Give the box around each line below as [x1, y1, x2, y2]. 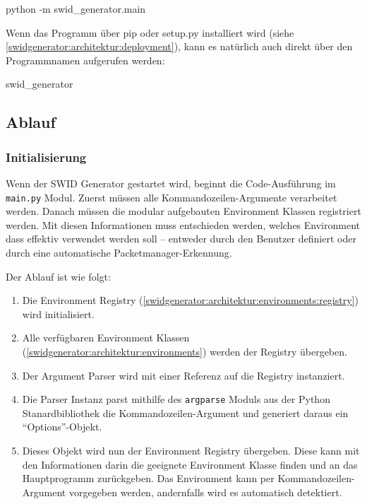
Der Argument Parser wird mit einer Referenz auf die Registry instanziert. [22, 368, 345, 382]
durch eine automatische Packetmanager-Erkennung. [6, 245, 232, 259]
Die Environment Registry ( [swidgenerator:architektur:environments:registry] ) [22, 293, 359, 307]
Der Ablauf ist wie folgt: [6, 269, 111, 283]
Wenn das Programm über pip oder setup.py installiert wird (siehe [6, 25, 294, 40]
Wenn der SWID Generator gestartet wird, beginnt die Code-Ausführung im [6, 175, 336, 190]
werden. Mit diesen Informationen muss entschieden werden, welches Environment [6, 217, 360, 232]
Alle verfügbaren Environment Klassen [22, 330, 190, 345]
